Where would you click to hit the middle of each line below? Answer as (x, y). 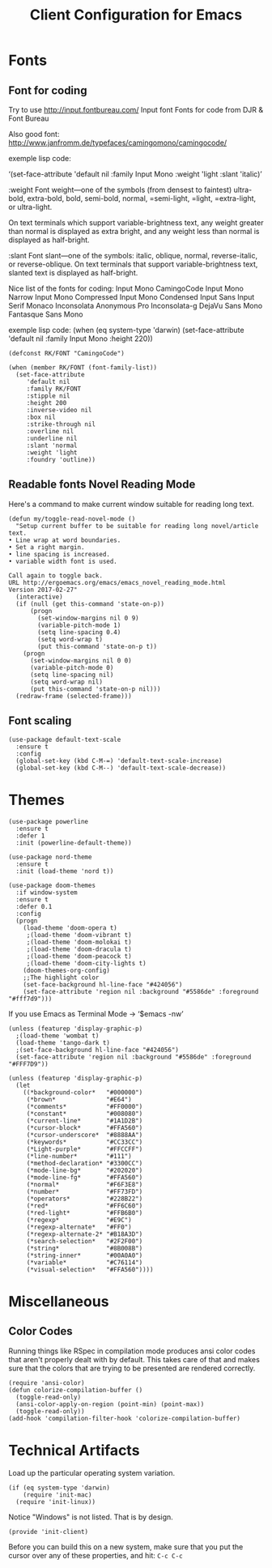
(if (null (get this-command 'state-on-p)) (90, 604)
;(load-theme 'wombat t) (57, 1035)
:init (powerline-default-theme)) (74, 843)
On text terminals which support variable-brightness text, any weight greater (136, 223)
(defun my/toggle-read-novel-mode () (72, 519)
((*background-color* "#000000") (83, 1092)
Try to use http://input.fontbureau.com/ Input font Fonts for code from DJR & (136, 110)
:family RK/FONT (54, 389)
